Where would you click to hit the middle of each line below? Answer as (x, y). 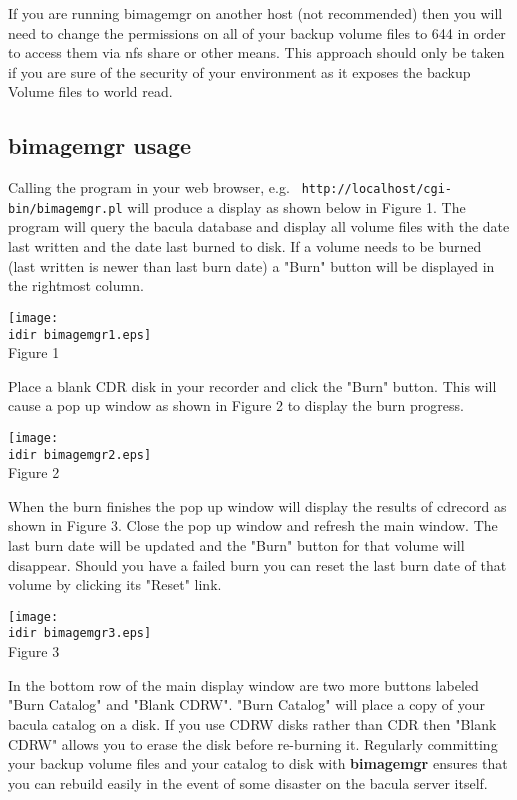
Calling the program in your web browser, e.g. (149, 187)
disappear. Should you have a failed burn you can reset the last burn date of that (257, 564)
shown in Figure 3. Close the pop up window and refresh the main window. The (253, 525)
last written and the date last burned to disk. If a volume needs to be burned (245, 246)
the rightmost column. (76, 285)
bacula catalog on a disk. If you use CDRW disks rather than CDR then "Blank (252, 723)
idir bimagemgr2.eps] (80, 454)
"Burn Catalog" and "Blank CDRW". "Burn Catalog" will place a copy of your (247, 704)
